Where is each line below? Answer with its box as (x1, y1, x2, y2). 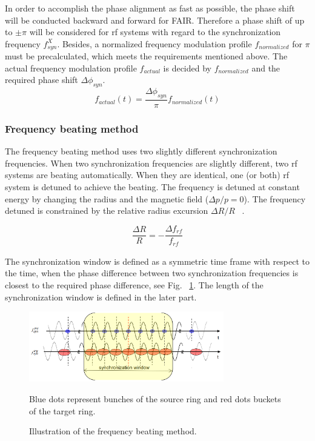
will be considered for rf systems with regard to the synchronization (29, 25, 281, 38)
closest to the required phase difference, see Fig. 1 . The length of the (5, 278, 264, 291)
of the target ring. (29, 404, 96, 417)
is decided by (163, 61, 211, 74)
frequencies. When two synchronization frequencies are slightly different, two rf (5, 156, 297, 169)
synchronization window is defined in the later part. (5, 290, 197, 303)
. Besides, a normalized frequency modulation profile (57, 37, 252, 50)
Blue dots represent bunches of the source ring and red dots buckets (29, 393, 281, 405)
